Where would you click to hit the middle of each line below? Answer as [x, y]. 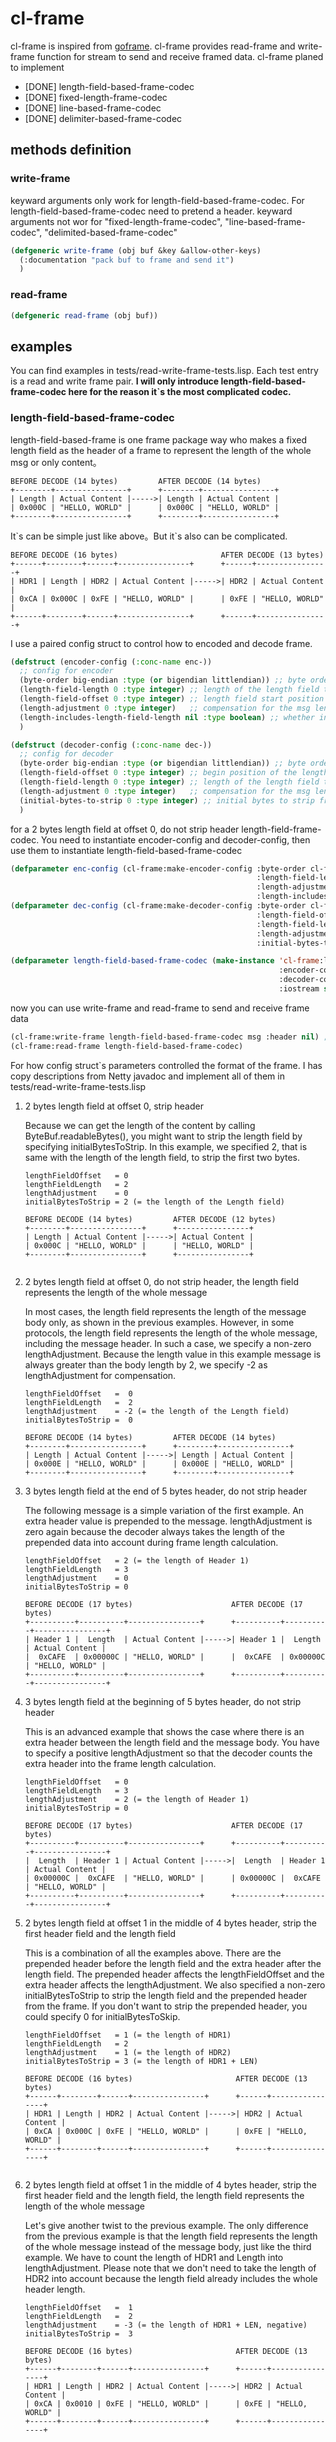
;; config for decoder [66, 754]
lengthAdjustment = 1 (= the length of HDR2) [128, 2052]
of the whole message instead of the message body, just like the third [168, 2246]
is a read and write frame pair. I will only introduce [115, 381]
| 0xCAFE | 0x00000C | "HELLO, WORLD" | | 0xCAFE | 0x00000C [175, 1657]
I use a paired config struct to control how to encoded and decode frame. [161, 643]
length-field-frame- [281, 829]
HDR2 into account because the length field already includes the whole [171, 2278]
